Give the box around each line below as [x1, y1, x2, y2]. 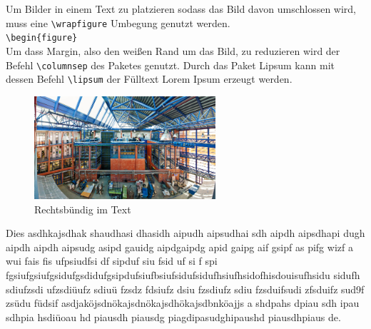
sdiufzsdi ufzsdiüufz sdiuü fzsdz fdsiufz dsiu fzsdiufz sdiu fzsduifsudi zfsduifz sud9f [6, 281, 365, 296]
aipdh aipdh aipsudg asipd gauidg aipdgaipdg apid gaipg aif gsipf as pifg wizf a [6, 239, 353, 254]
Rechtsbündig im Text [34, 201, 131, 216]
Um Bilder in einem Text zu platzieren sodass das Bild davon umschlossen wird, [6, 1, 357, 16]
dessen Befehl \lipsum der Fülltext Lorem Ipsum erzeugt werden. [6, 71, 293, 86]
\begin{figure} [6, 33, 78, 44]
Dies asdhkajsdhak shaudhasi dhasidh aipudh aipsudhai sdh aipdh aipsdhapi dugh [6, 226, 365, 241]
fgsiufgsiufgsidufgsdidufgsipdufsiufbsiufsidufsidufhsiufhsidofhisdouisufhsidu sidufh [6, 268, 360, 283]
